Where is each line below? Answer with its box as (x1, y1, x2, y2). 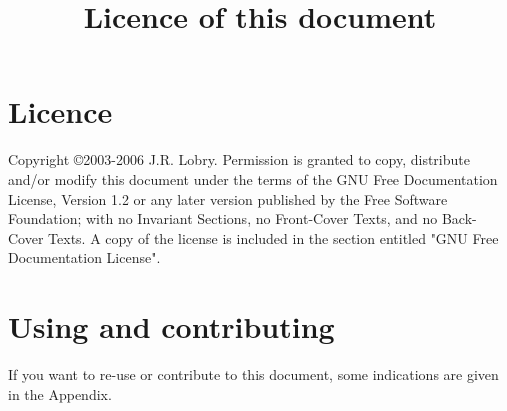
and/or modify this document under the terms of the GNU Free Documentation (8, 168, 498, 189)
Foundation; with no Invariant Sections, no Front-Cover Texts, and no (8, 208, 438, 229)
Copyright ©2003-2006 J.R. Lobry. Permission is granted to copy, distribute (8, 149, 470, 170)
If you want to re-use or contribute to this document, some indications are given (8, 364, 499, 384)
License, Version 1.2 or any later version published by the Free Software (8, 188, 448, 209)
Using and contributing (8, 306, 335, 347)
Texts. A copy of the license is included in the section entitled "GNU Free (48, 227, 499, 248)
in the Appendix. (8, 383, 112, 404)
